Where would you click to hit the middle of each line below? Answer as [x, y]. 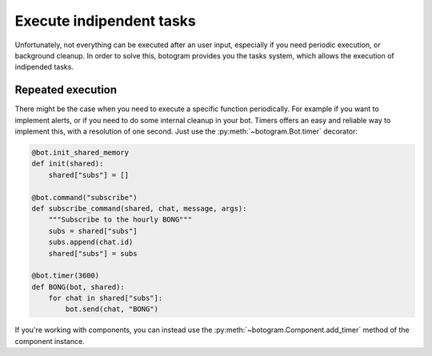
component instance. [50, 341]
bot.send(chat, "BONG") [112, 309]
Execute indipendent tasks [105, 21]
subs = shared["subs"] [93, 231]
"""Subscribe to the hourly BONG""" [120, 220]
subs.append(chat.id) [91, 242]
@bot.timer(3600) [66, 276]
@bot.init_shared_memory [80, 152]
